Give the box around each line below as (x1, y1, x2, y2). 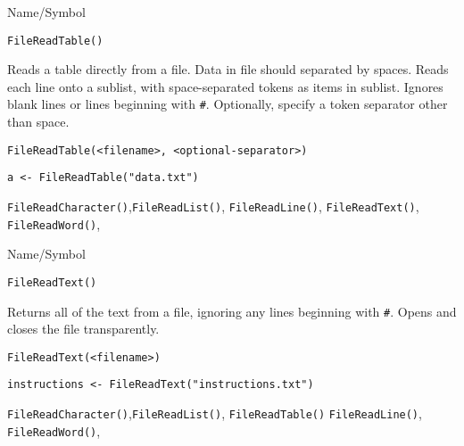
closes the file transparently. (7, 319, 160, 338)
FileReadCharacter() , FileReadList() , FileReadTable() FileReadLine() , (7, 404, 422, 423)
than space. (7, 112, 70, 131)
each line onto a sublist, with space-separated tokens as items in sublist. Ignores (7, 77, 443, 95)
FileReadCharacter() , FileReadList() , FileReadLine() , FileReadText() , (7, 197, 419, 215)
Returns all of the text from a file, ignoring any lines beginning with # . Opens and (7, 301, 457, 320)
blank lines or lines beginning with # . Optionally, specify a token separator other (7, 95, 448, 113)
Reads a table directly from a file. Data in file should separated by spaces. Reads (7, 60, 449, 78)
